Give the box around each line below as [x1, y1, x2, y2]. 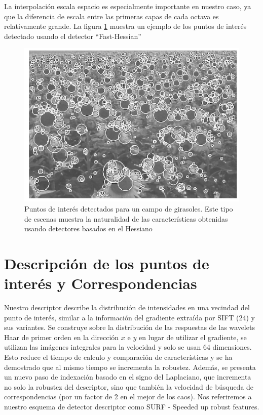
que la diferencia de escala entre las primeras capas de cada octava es [4, 11, 219, 21]
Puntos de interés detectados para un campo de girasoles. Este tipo [24, 203, 233, 214]
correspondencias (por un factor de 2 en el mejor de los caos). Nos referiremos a [4, 391, 252, 402]
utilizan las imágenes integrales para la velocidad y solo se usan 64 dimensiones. [4, 342, 252, 352]
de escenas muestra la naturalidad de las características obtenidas [24, 213, 228, 224]
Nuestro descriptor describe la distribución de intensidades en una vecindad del [4, 302, 250, 313]
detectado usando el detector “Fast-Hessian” [4, 30, 141, 41]
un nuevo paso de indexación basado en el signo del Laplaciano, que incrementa [4, 371, 251, 382]
